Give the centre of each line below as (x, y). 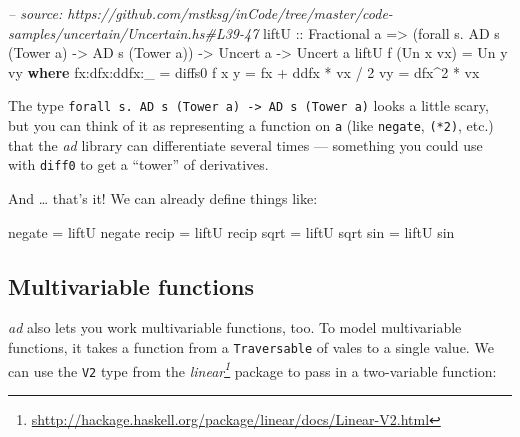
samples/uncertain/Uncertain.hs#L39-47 (133, 32)
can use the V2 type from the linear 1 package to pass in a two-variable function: (252, 369)
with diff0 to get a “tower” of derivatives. (138, 164)
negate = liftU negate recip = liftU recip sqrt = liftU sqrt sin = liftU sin (231, 231)
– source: (35, 13)
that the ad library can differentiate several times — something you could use (245, 144)
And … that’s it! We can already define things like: (163, 197)
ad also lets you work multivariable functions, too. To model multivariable (235, 327)
